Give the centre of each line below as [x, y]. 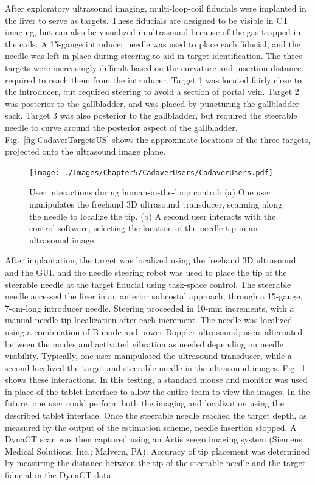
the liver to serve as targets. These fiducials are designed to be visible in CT [147, 20]
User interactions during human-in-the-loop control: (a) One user [151, 192]
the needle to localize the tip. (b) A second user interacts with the [153, 216]
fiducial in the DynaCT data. [59, 475]
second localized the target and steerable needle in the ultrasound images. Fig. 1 [155, 367]
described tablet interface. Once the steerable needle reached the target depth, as [156, 415]
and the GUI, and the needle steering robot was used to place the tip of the [146, 272]
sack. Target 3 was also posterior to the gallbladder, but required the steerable [151, 115]
